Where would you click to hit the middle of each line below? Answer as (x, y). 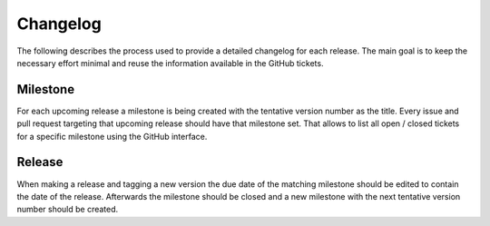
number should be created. (68, 210)
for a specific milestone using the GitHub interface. (112, 136)
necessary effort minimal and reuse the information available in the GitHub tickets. (170, 63)
